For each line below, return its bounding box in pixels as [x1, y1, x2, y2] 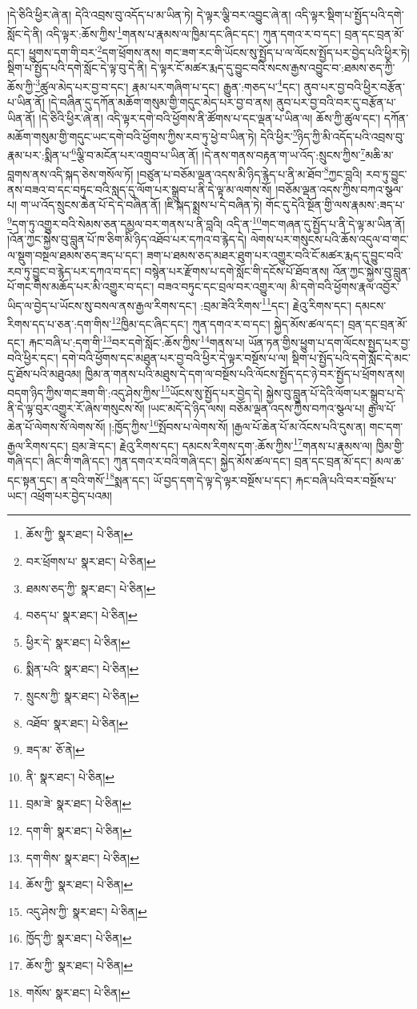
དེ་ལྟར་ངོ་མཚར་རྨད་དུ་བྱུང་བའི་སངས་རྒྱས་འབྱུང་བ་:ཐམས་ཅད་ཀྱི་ [150, 59, 395, 76]
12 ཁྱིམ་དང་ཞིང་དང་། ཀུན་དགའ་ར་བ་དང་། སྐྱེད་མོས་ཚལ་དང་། [111, 313, 344, 332]
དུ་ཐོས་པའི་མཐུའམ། [7, 365, 82, 382]
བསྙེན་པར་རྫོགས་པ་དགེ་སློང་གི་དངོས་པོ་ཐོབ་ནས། [144, 262, 330, 279]
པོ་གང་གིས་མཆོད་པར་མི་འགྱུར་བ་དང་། [7, 278, 154, 295]
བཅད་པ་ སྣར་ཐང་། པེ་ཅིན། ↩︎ [26, 607, 138, 624]
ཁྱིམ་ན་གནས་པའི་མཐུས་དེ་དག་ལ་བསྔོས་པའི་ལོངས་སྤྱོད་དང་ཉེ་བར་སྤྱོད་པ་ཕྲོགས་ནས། [85, 365, 405, 382]
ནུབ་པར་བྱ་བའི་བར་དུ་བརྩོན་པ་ [276, 93, 396, 110]
